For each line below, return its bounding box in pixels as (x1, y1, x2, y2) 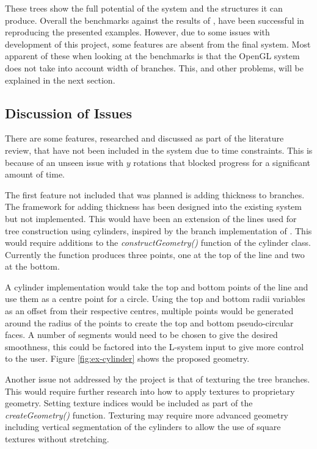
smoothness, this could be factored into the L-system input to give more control (5, 340, 304, 353)
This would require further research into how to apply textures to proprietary (5, 384, 295, 397)
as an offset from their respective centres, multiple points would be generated (5, 304, 294, 317)
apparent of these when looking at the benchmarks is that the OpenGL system (5, 49, 300, 62)
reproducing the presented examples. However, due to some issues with (5, 26, 270, 38)
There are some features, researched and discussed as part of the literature (5, 132, 284, 145)
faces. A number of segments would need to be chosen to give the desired (5, 328, 278, 341)
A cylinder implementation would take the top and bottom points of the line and (5, 280, 308, 293)
